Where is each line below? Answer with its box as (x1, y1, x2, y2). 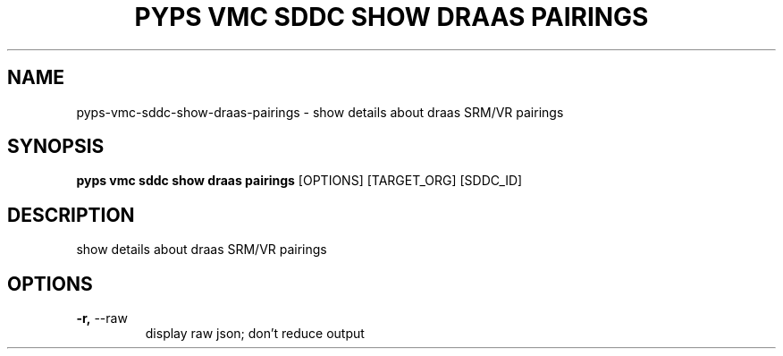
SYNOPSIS (7, 135, 105, 158)
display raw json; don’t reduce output (145, 326, 365, 342)
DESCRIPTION (7, 203, 135, 226)
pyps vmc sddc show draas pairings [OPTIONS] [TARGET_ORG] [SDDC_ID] (76, 173, 523, 189)
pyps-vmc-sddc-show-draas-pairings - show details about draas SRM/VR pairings (76, 104, 564, 120)
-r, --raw (76, 310, 128, 326)
